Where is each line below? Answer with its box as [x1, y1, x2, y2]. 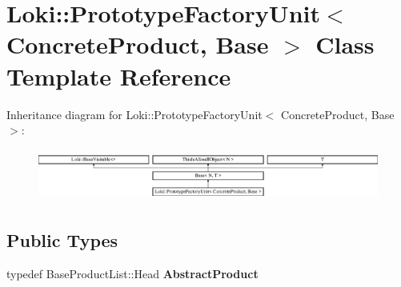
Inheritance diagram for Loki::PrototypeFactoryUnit [6, 106, 263, 122]
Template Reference [6, 59, 231, 92]
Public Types [6, 227, 118, 252]
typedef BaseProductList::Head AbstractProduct [6, 265, 259, 281]
